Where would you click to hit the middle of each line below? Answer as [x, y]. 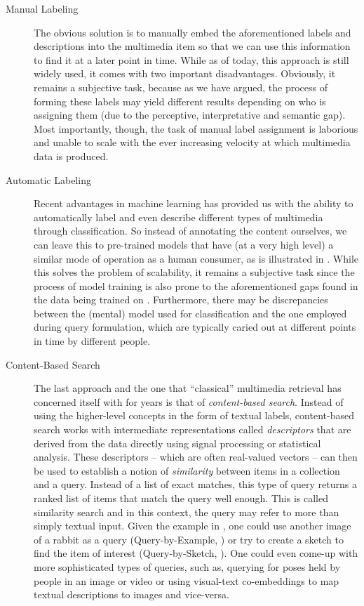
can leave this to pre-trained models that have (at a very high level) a [184, 244]
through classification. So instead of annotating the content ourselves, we [190, 231]
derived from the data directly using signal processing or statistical [177, 443]
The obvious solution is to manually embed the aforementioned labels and [193, 32]
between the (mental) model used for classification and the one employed [190, 313]
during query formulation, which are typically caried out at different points [195, 327]
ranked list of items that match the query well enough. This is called [181, 498]
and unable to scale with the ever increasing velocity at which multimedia [192, 142]
